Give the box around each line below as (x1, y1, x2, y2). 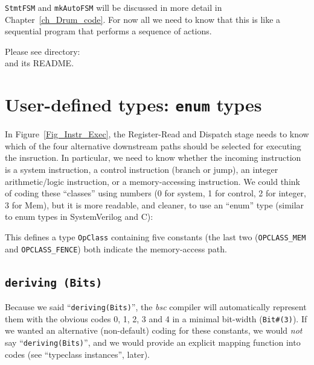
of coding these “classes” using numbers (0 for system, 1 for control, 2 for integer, (5, 187, 306, 199)
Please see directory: (5, 45, 80, 57)
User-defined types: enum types (5, 92, 262, 117)
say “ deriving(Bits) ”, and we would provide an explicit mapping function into (5, 336, 301, 349)
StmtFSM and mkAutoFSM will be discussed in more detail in (5, 1, 222, 13)
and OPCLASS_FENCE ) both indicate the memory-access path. (5, 242, 227, 255)
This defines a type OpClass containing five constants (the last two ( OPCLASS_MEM (5, 231, 306, 243)
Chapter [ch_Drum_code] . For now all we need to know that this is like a (5, 13, 281, 25)
